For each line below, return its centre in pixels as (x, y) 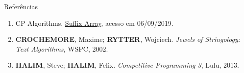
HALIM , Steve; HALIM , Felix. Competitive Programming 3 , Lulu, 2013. (127, 65)
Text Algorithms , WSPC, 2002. (62, 48)
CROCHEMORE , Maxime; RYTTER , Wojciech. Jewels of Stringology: (128, 39)
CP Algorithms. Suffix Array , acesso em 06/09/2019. (94, 23)
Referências (21, 6)
